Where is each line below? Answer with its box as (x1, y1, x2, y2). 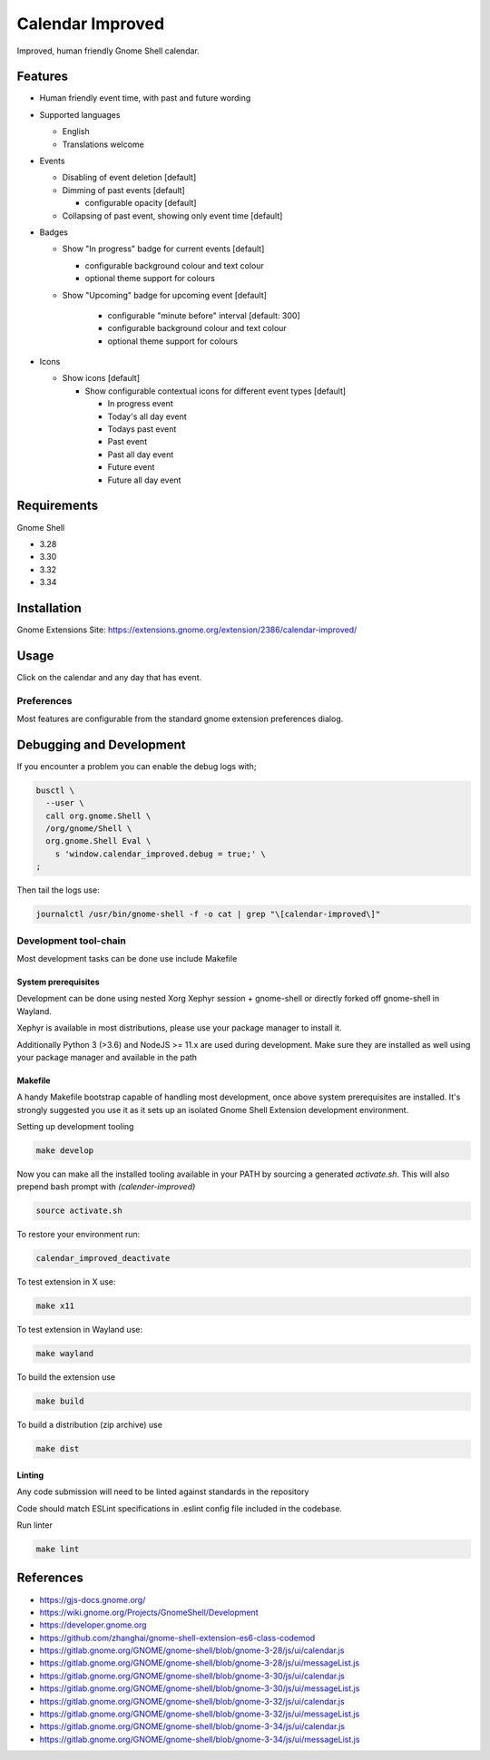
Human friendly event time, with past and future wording (39, 93, 251, 103)
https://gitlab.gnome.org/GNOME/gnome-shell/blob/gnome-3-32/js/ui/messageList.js (39, 1708, 360, 1719)
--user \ (45, 798, 84, 808)
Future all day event (107, 474, 181, 485)
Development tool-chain (16, 934, 126, 947)
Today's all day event (107, 411, 188, 422)
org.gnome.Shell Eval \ (45, 836, 152, 846)
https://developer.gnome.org (39, 1619, 147, 1630)
